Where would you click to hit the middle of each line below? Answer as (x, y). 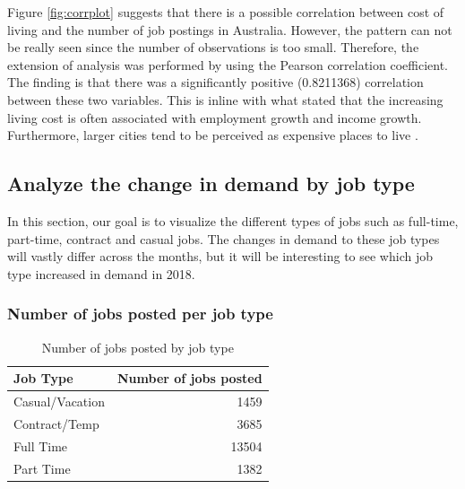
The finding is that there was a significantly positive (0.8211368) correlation (215, 82)
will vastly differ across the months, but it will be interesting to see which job (220, 256)
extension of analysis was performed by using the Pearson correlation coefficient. (228, 64)
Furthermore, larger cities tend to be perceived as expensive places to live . (213, 135)
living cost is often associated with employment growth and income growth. (215, 117)
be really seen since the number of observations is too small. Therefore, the (213, 47)
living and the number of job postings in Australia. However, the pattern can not (230, 29)
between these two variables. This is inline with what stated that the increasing (225, 99)
